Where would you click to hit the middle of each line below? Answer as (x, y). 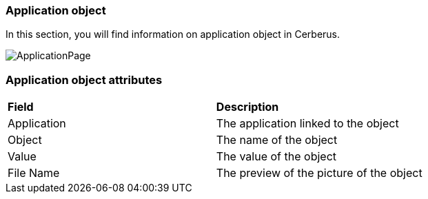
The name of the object (277, 140)
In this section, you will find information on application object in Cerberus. (173, 34)
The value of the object (276, 157)
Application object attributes (84, 80)
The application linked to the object (307, 124)
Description (247, 107)
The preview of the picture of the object (319, 173)
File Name (34, 173)
